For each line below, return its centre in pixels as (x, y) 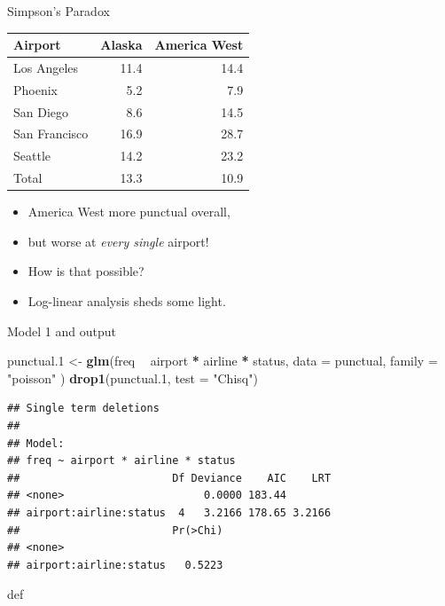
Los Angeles (46, 67)
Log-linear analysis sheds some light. (127, 301)
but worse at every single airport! (118, 241)
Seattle (32, 156)
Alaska (121, 45)
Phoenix (35, 89)
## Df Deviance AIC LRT (169, 478)
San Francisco (51, 134)
